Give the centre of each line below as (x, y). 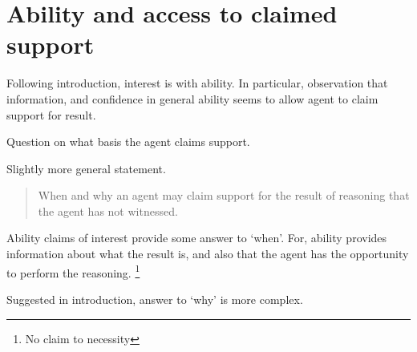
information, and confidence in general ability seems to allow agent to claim (192, 98)
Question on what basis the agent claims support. (128, 142)
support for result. (51, 114)
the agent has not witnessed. (108, 210)
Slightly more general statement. (86, 168)
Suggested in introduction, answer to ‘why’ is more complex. (155, 299)
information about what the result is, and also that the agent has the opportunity (208, 254)
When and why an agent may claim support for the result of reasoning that (224, 195)
